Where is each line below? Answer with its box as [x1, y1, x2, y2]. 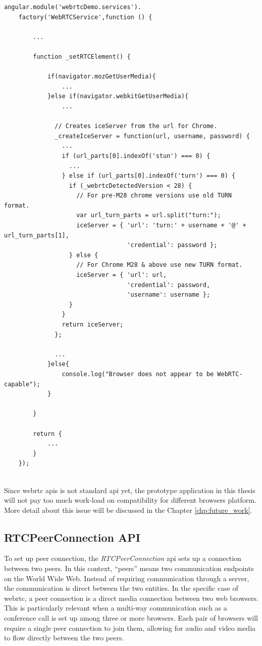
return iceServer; [62, 321, 124, 328]
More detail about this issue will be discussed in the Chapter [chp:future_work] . [4, 504, 252, 515]
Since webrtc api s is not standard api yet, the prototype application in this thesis [4, 485, 255, 495]
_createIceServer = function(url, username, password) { [55, 132, 250, 140]
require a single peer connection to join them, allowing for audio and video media [4, 622, 256, 633]
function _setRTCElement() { [33, 53, 131, 60]
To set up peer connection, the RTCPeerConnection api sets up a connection [4, 553, 241, 563]
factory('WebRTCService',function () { [18, 13, 152, 21]
